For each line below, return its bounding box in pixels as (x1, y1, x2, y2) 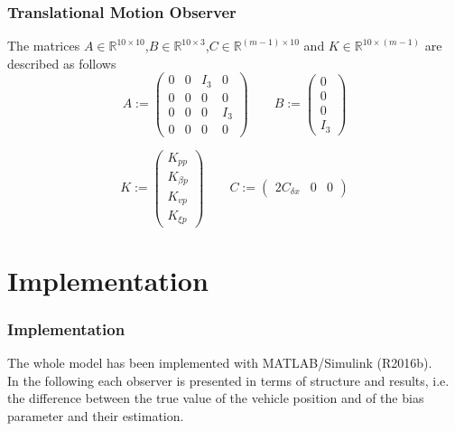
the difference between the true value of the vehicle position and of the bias (7, 389, 424, 408)
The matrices (7, 36, 80, 55)
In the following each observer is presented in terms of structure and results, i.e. (7, 370, 450, 389)
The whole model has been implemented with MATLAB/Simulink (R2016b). (7, 353, 432, 372)
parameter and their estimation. (7, 406, 184, 425)
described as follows (7, 53, 116, 72)
